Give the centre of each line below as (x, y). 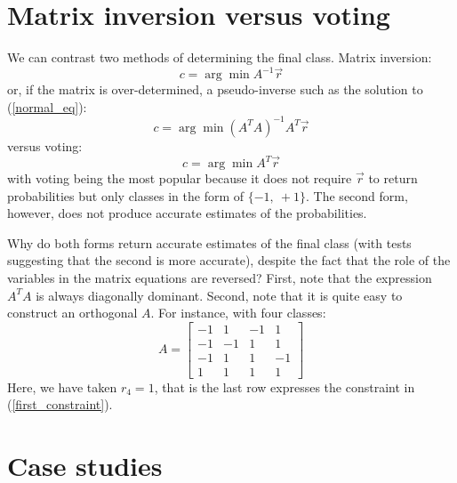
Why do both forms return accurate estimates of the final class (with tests (209, 242)
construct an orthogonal (72, 313)
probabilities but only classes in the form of (126, 195)
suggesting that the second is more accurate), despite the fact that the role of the (229, 260)
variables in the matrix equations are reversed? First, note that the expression (220, 277)
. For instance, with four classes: (238, 313)
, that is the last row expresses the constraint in (285, 386)
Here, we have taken (62, 386)
